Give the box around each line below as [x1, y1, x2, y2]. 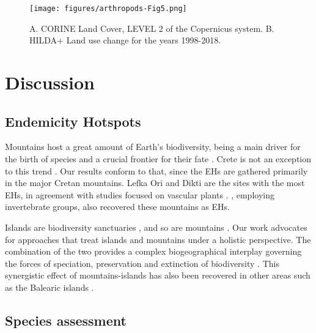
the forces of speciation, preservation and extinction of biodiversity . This [5, 256, 279, 269]
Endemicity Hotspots [5, 111, 141, 130]
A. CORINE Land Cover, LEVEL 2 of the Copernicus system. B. [29, 21, 274, 34]
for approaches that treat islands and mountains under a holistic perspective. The [5, 233, 311, 245]
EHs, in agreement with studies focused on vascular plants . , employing [5, 188, 274, 201]
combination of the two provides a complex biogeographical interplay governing [5, 245, 302, 258]
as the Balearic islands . [5, 280, 94, 293]
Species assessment [5, 310, 127, 329]
